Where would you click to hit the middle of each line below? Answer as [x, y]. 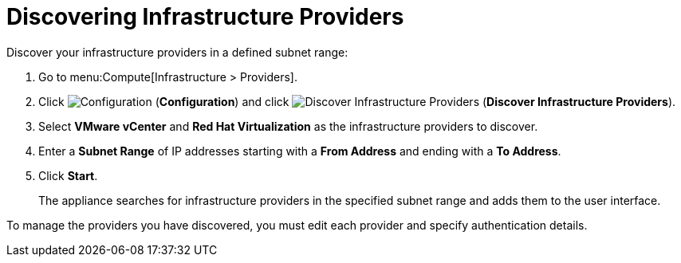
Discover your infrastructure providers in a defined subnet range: [177, 52]
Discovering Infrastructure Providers [205, 17]
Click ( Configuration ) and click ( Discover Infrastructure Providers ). [357, 101]
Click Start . [68, 175]
